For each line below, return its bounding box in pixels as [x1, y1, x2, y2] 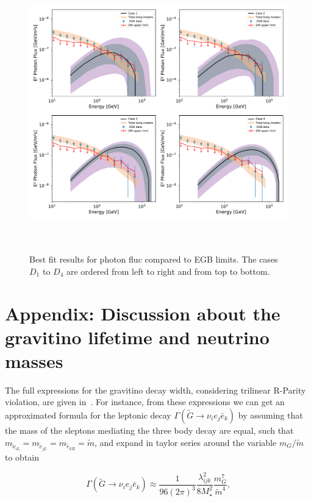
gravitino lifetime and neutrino [5, 324, 270, 349]
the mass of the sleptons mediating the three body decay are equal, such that [5, 424, 294, 436]
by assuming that [238, 409, 303, 421]
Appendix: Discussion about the [5, 300, 281, 325]
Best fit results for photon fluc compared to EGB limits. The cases [29, 253, 278, 266]
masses [5, 348, 63, 373]
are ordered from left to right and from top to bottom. [66, 264, 270, 277]
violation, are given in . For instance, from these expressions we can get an [5, 395, 285, 408]
